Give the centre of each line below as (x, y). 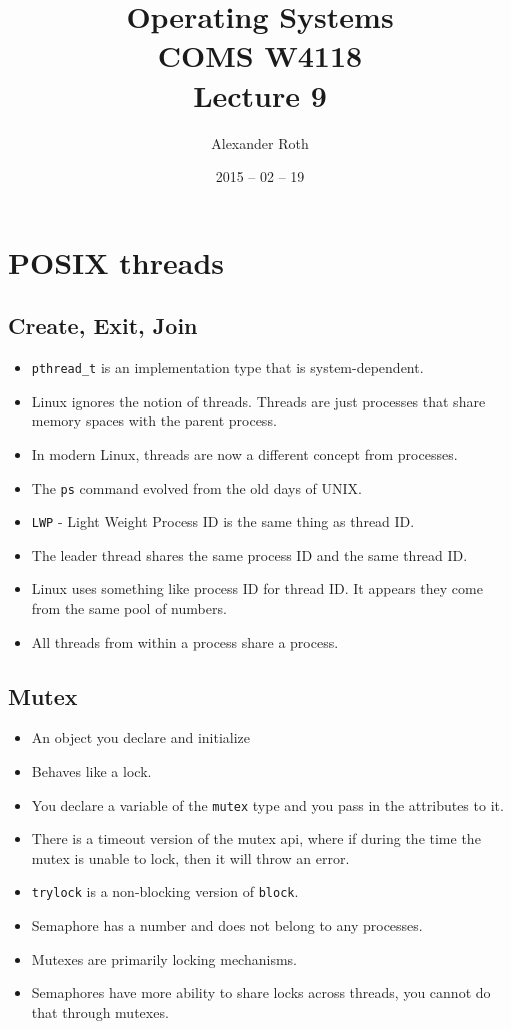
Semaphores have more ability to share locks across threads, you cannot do (261, 992)
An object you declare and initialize (141, 737)
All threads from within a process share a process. (185, 641)
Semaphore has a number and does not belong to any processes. (227, 925)
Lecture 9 (260, 94)
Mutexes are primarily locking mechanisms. (164, 958)
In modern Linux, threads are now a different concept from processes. (244, 453)
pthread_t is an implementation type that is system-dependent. (227, 367)
